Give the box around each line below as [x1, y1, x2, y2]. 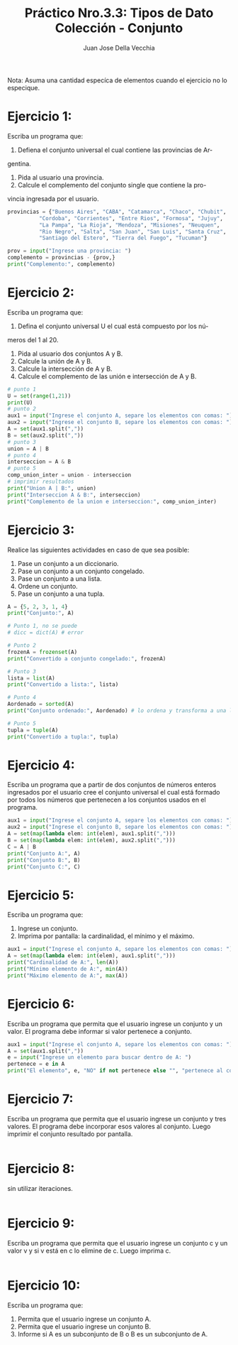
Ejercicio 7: [7, 1091, 74, 1107]
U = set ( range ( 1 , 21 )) [7, 392, 72, 399]
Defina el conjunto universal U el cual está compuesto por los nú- [17, 322, 209, 330]
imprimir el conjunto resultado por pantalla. [7, 1130, 133, 1138]
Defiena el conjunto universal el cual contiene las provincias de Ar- [17, 146, 213, 154]
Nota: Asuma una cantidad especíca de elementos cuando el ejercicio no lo [7, 76, 228, 85]
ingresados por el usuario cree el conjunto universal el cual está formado [7, 788, 221, 797]
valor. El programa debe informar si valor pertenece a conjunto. [7, 1027, 193, 1035]
